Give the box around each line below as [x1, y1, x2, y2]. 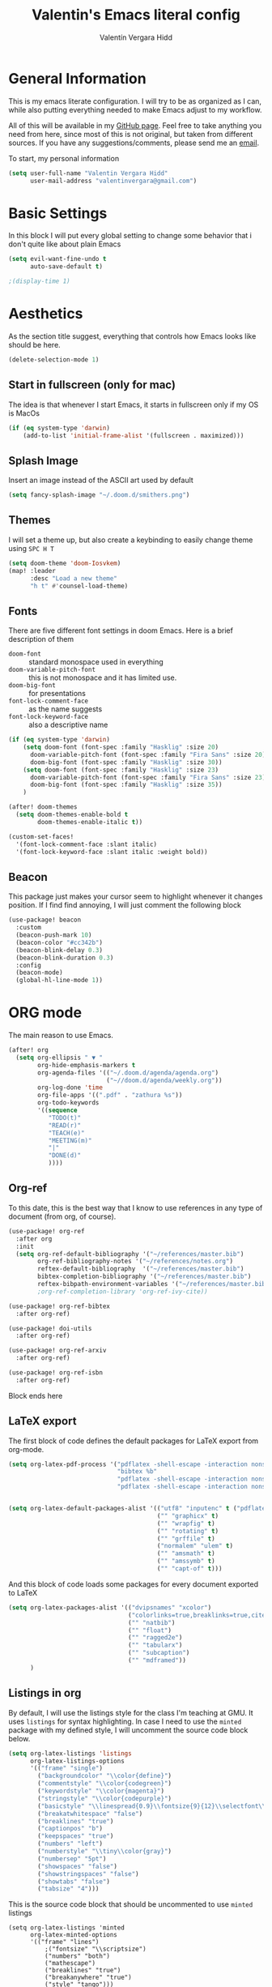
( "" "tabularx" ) [128, 1641, 183, 1650]
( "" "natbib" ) [128, 1618, 176, 1626]
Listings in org [8, 1686, 82, 1700]
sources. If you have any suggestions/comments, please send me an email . [8, 138, 260, 147]
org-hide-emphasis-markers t [37, 1061, 136, 1069]
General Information [8, 69, 147, 88]
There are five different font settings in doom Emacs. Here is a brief [8, 626, 233, 635]
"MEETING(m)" [48, 1136, 92, 1144]
